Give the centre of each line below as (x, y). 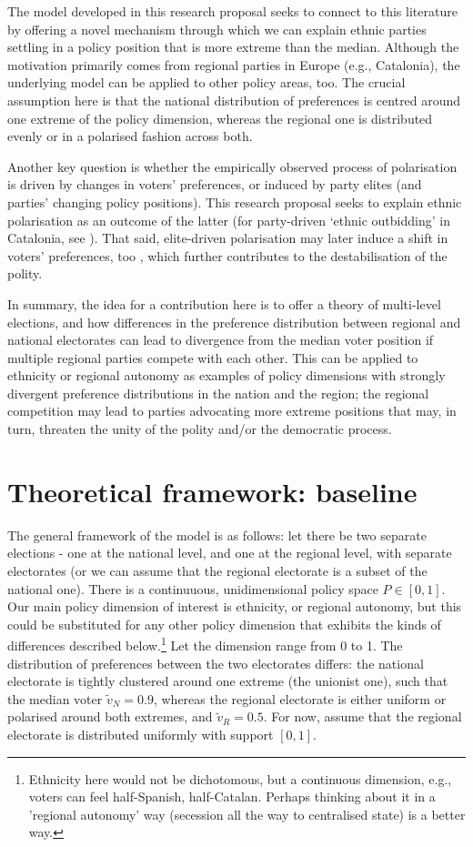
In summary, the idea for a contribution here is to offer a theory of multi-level (224, 303)
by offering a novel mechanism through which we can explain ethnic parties (217, 29)
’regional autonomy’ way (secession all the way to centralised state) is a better (247, 814)
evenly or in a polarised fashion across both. (130, 136)
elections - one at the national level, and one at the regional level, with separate (230, 553)
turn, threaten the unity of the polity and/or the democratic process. (200, 429)
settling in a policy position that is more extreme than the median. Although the (233, 47)
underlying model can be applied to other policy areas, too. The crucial (206, 82)
